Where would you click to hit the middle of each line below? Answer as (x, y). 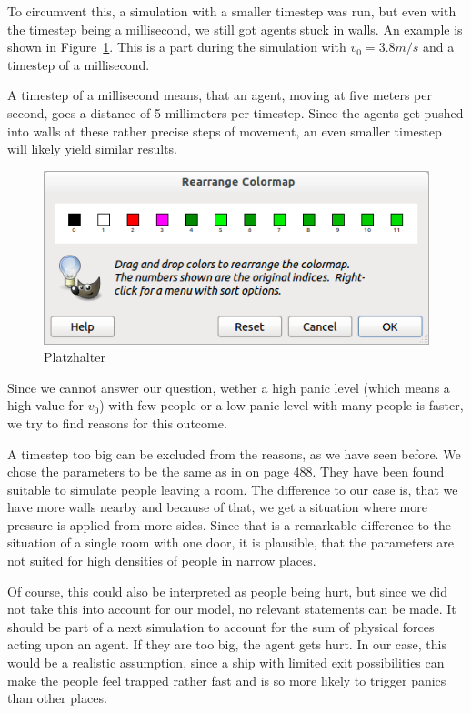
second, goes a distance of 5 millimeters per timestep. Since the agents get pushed (235, 112)
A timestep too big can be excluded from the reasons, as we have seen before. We (234, 453)
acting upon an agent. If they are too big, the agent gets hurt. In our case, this (227, 644)
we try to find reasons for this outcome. (117, 422)
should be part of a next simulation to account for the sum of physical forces (221, 626)
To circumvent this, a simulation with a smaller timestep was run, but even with (232, 11)
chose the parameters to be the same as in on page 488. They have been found (226, 472)
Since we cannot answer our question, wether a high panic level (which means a (229, 387)
